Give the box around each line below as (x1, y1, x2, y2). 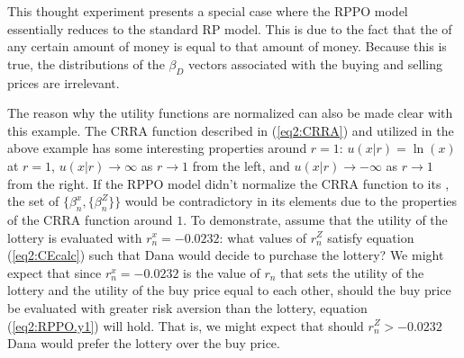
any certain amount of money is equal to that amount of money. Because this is (7, 37, 447, 56)
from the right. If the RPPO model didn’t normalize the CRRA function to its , (7, 174, 450, 192)
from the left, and (192, 156, 290, 175)
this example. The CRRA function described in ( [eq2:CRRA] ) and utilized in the (7, 121, 454, 139)
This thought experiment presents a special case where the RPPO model (7, 2, 408, 20)
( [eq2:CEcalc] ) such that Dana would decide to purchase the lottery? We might (7, 246, 444, 264)
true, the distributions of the (7, 54, 165, 73)
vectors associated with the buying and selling (188, 54, 442, 73)
